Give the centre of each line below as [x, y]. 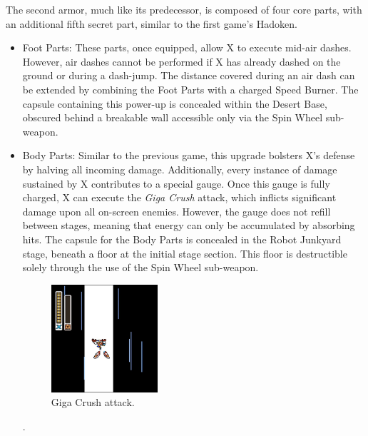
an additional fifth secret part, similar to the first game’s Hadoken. [152, 23]
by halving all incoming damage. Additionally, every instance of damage [180, 169]
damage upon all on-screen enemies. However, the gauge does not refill [177, 211]
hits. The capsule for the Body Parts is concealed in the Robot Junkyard [182, 239]
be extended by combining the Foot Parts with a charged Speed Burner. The [190, 89]
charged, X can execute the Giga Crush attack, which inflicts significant [179, 197]
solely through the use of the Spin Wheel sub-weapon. [140, 267]
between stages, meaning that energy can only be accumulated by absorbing [189, 225]
